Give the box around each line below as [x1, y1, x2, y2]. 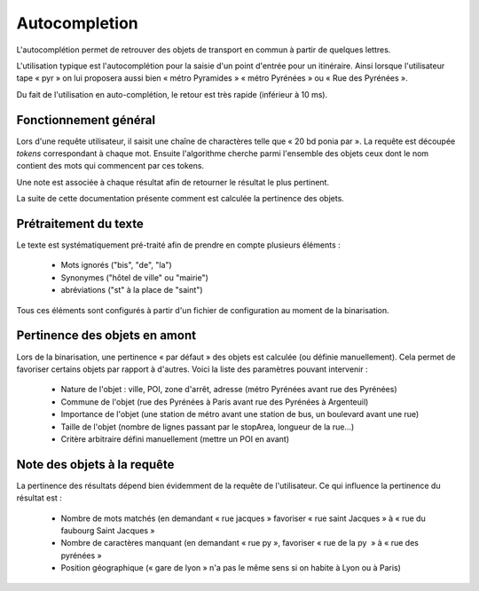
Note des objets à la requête [16, 457, 175, 472]
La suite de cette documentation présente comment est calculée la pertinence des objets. [16, 193, 345, 204]
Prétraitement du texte [16, 217, 144, 231]
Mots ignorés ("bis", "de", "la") [60, 260, 172, 271]
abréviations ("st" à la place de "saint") [60, 285, 203, 295]
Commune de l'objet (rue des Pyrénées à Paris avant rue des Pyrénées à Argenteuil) [60, 396, 369, 407]
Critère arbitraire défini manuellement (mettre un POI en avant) [60, 433, 290, 444]
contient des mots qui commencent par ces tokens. [16, 161, 204, 171]
